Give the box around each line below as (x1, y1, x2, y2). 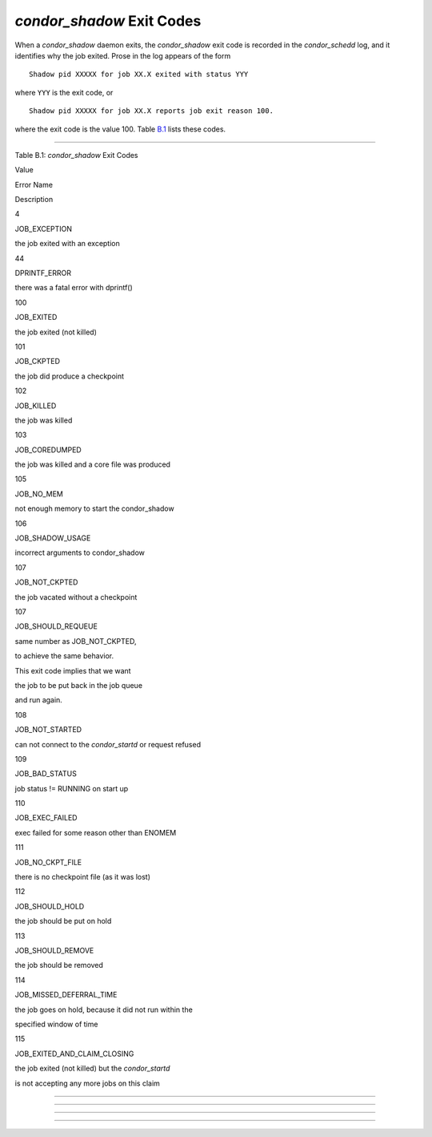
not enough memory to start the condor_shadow (14, 504, 175, 513)
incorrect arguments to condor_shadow (14, 548, 146, 557)
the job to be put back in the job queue (14, 680, 143, 690)
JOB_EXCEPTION (14, 224, 72, 233)
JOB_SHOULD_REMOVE (14, 945, 94, 955)
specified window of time (14, 1019, 98, 1029)
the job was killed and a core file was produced (14, 459, 171, 469)
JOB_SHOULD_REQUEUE (14, 621, 98, 631)
